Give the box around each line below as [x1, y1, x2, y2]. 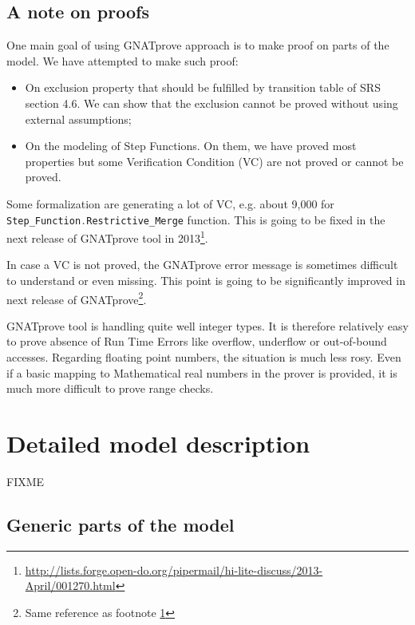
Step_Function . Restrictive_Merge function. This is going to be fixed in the [6, 211, 385, 227]
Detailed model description [6, 427, 310, 460]
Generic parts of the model [6, 512, 235, 536]
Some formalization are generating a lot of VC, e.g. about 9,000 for [6, 195, 334, 212]
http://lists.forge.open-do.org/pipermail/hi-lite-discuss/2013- [25, 561, 323, 578]
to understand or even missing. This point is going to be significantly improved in [6, 272, 405, 289]
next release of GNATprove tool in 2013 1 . [6, 227, 208, 246]
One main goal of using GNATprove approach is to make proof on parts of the [6, 37, 389, 53]
